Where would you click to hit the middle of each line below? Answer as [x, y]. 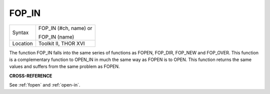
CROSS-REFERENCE [31, 75]
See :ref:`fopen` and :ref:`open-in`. [45, 85]
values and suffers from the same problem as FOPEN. [64, 66]
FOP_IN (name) [56, 36]
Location [22, 43]
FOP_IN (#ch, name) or [65, 28]
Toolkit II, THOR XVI [61, 43]
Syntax [20, 32]
